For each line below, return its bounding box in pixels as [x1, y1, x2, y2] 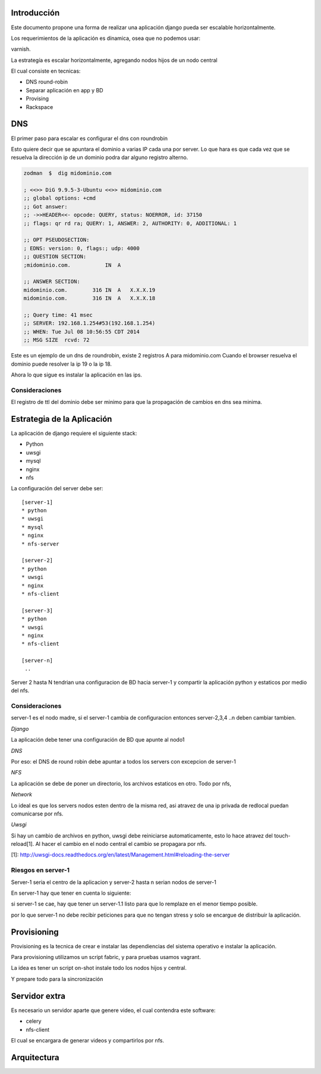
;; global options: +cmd [23, 195, 96, 202]
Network [11, 791, 33, 798]
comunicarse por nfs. [11, 810, 64, 817]
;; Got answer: [23, 203, 68, 210]
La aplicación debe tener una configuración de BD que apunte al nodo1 [11, 736, 185, 743]
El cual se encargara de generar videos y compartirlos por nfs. [11, 1036, 165, 1044]
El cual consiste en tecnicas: [11, 67, 81, 74]
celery [26, 1017, 42, 1025]
